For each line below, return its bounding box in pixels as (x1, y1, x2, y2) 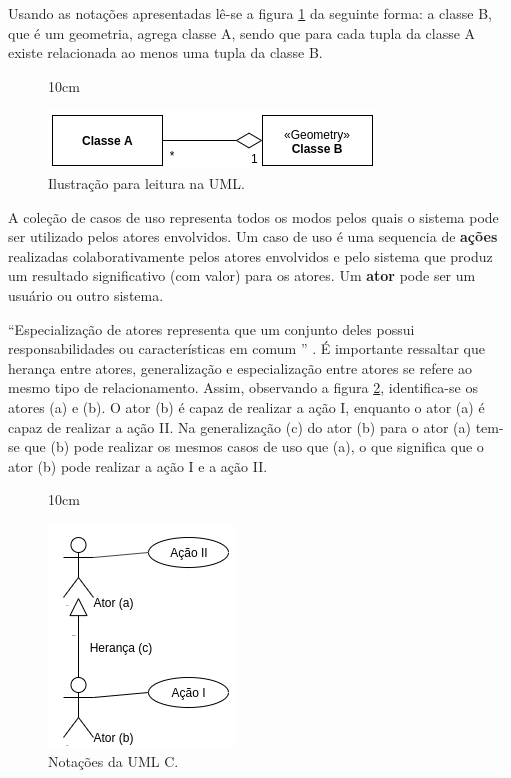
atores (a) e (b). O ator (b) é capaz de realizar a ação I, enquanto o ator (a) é (8, 396, 485, 417)
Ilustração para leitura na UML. (48, 172, 245, 193)
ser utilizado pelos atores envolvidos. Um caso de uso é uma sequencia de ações (8, 226, 498, 247)
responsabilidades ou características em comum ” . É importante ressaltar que (8, 338, 485, 359)
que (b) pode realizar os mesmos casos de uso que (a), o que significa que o (24, 436, 484, 457)
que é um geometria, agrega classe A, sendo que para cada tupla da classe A (8, 22, 476, 43)
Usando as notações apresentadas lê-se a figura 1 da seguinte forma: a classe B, (8, 3, 492, 23)
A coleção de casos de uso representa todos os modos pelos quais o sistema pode (8, 206, 499, 227)
